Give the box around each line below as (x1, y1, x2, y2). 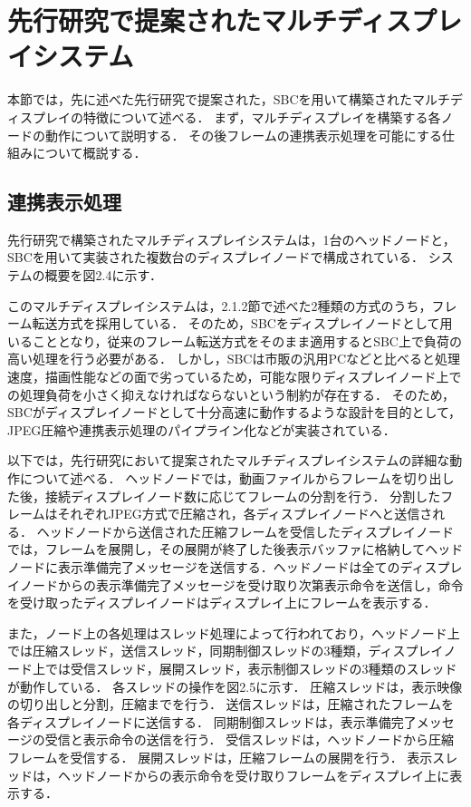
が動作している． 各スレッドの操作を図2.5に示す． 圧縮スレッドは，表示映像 (7, 676, 463, 695)
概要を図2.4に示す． (44, 266, 162, 285)
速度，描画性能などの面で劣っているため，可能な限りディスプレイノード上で (7, 367, 462, 386)
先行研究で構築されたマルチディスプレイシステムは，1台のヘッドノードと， (7, 229, 456, 248)
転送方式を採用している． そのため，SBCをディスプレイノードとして (32, 314, 440, 333)
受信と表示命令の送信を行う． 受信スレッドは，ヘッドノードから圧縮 (44, 730, 454, 749)
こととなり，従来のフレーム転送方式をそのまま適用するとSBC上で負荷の (32, 331, 462, 350)
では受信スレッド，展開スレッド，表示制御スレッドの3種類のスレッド (44, 658, 457, 677)
